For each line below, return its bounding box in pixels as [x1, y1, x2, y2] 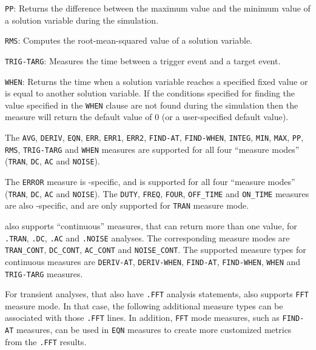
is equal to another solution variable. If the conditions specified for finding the [5, 87, 295, 99]
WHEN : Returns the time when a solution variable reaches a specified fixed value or [5, 75, 308, 87]
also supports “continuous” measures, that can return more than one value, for [5, 220, 297, 232]
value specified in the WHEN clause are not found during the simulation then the [5, 98, 298, 111]
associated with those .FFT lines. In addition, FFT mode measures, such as [5, 311, 280, 324]
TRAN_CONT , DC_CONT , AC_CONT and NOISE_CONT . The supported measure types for [5, 243, 306, 256]
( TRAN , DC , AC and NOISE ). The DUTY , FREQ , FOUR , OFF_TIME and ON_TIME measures [5, 187, 309, 200]
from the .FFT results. [5, 335, 87, 348]
